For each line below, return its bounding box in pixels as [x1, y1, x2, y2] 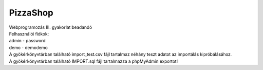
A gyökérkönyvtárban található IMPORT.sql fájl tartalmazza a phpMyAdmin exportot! [9, 58, 178, 64]
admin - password [9, 38, 46, 44]
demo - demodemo [9, 44, 48, 51]
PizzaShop [9, 7, 54, 18]
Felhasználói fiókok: [9, 31, 49, 36]
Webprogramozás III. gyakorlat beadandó [9, 24, 92, 30]
